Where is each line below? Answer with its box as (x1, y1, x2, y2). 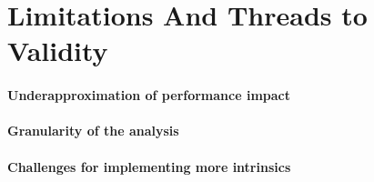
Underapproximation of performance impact (7, 86, 291, 105)
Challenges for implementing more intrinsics (7, 157, 291, 176)
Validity (7, 32, 108, 69)
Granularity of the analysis (7, 121, 179, 140)
